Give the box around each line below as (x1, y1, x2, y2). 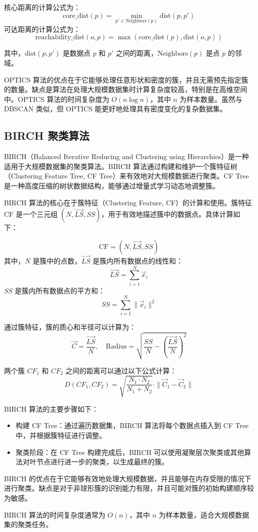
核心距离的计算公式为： (4, 2, 80, 12)
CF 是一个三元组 (4, 209, 58, 219)
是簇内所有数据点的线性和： (92, 256, 183, 266)
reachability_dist (35, 34, 85, 41)
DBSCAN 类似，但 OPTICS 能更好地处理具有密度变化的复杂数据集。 (4, 103, 227, 114)
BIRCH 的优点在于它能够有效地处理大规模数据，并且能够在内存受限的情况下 (4, 473, 252, 483)
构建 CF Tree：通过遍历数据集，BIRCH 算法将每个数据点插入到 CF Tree (15, 420, 249, 431)
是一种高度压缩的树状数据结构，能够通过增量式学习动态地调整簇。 (4, 180, 219, 191)
